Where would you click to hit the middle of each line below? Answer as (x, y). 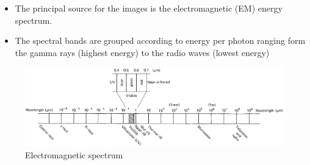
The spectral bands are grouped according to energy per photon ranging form (160, 40)
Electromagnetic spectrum (74, 154)
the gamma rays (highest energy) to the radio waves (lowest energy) (142, 52)
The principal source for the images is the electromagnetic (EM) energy (149, 8)
